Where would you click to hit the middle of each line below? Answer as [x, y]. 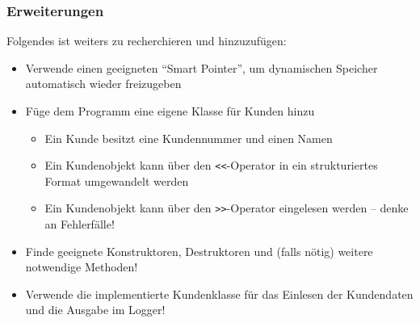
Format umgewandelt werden [117, 180]
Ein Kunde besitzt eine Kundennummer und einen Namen [189, 138]
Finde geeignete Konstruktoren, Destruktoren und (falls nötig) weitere [199, 251]
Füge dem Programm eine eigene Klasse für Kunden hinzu [170, 111]
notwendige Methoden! [82, 267]
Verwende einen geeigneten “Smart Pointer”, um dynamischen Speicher [202, 67]
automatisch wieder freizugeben [103, 84]
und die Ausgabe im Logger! [95, 310]
